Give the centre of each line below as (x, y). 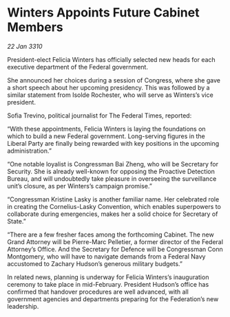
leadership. (23, 306)
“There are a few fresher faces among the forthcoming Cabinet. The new (111, 234)
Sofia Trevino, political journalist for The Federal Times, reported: (100, 116)
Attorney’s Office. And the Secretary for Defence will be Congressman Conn (115, 249)
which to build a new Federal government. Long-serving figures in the (106, 136)
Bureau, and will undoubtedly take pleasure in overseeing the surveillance (112, 178)
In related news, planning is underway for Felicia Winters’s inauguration (108, 277)
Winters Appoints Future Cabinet (103, 13)
